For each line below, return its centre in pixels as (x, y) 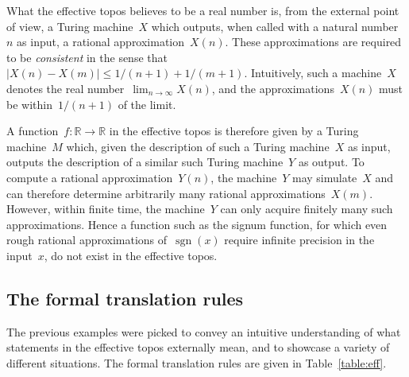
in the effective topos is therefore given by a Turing (234, 131)
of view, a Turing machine (70, 26)
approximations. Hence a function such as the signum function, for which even (197, 224)
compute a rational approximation (90, 177)
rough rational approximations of (87, 240)
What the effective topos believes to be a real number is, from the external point (203, 10)
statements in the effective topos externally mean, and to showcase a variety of (198, 347)
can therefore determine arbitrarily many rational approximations (166, 193)
